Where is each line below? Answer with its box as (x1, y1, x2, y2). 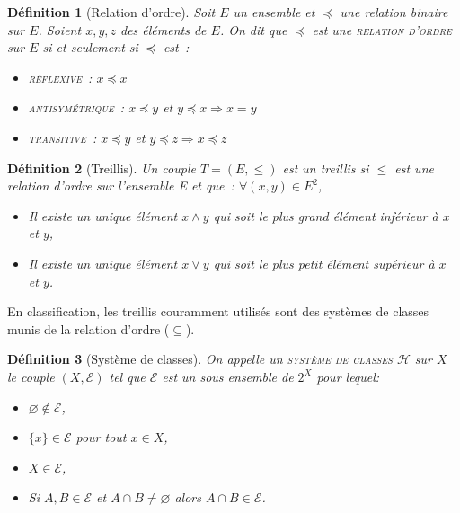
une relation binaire (340, 3, 448, 21)
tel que (109, 367, 146, 385)
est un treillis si (282, 158, 369, 177)
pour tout (75, 428, 127, 447)
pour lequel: (316, 367, 380, 385)
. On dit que (219, 20, 287, 39)
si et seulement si (42, 38, 138, 57)
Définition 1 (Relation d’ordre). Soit (7, 3, 216, 21)
